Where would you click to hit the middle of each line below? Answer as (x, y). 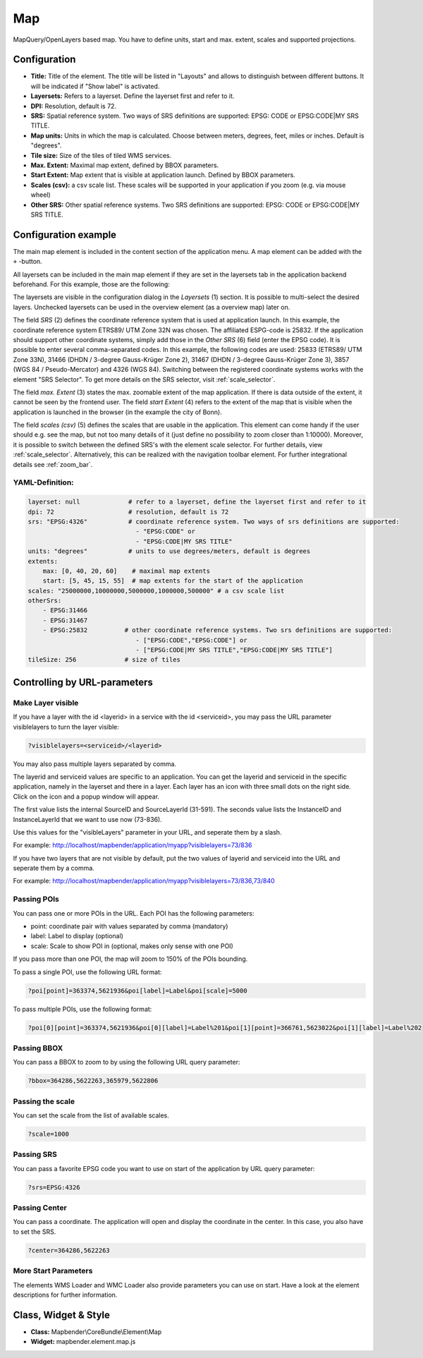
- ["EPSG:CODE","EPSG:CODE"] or (191, 640)
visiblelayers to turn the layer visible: (66, 727)
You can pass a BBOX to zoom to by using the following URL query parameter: (127, 1062)
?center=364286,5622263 (69, 1250)
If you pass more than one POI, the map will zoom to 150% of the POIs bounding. (130, 959)
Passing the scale (44, 1101)
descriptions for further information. (65, 1295)
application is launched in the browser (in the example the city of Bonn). (117, 412)
